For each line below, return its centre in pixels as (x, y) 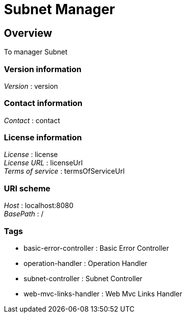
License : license (31, 155)
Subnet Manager (60, 9)
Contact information (43, 103)
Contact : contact (32, 120)
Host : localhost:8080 (39, 206)
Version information (43, 69)
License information (43, 138)
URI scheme (27, 188)
